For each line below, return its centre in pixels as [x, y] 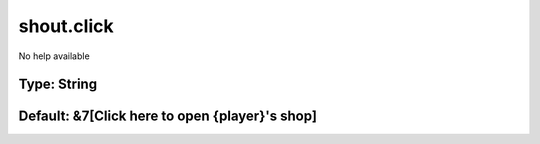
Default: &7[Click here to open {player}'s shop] [167, 116]
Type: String [58, 84]
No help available [54, 56]
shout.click [66, 26]
